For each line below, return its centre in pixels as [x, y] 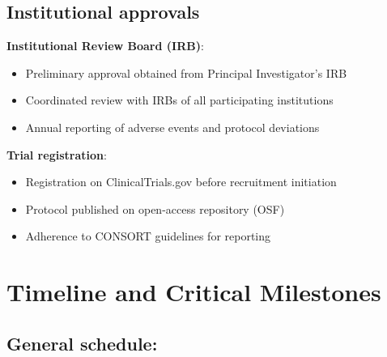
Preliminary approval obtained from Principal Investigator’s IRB [186, 72]
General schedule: [82, 343]
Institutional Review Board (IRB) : [105, 46]
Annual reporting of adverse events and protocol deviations [172, 127]
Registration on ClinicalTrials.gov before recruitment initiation [181, 182]
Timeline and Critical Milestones [194, 292]
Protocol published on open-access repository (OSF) [155, 208]
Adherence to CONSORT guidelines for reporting [148, 236]
